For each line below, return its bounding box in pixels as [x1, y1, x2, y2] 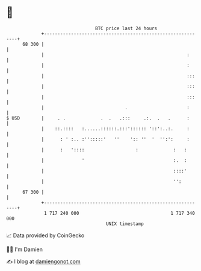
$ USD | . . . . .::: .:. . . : [6, 115, 190, 121]
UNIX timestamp [105, 220, 144, 227]
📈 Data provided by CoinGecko [6, 232, 85, 239]
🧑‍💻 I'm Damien [6, 246, 43, 253]
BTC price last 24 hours [95, 25, 158, 31]
